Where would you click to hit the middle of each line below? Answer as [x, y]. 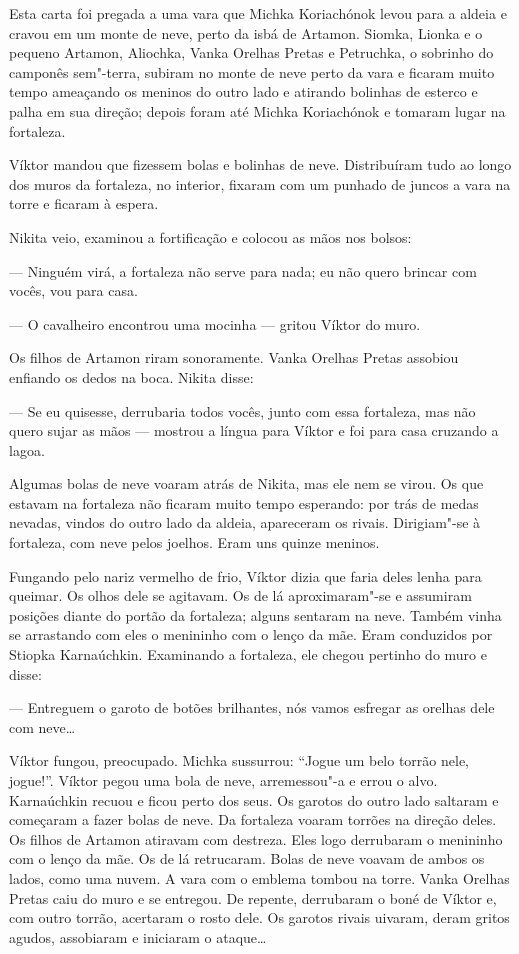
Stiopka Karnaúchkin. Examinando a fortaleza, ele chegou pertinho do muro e [248, 654]
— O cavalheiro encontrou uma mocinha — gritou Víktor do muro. [215, 323]
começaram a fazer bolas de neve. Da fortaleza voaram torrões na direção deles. [253, 819]
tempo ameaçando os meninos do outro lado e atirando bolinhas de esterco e [243, 91]
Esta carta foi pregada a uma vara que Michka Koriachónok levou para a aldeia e [258, 13]
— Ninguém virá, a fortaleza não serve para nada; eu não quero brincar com [243, 270]
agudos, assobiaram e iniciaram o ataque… [138, 936]
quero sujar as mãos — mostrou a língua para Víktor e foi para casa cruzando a [254, 430]
